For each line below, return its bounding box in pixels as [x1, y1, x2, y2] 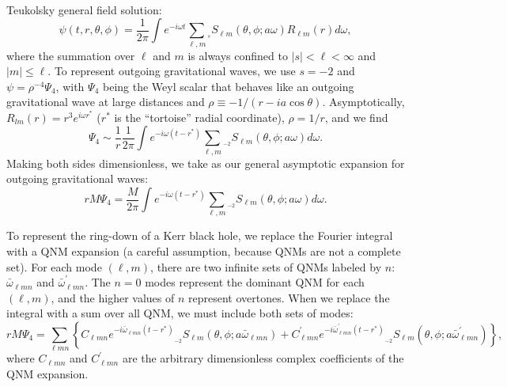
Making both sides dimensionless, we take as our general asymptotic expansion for [6, 154, 405, 171]
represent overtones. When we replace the [188, 289, 390, 305]
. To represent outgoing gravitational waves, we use [47, 63, 296, 79]
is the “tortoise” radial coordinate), [114, 108, 285, 125]
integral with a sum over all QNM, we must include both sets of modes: [6, 305, 354, 321]
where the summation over [6, 47, 135, 63]
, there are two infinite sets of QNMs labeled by [150, 258, 382, 275]
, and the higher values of [51, 289, 175, 305]
